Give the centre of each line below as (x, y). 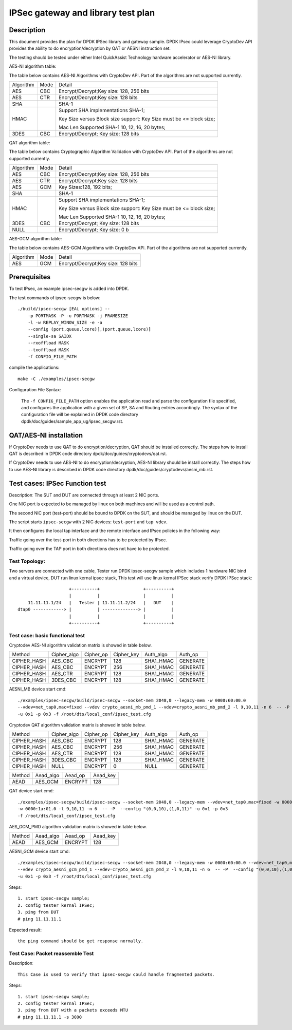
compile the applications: (34, 367)
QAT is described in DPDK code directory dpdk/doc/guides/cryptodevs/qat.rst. (88, 454)
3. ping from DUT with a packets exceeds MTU (73, 1010)
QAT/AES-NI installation (46, 435)
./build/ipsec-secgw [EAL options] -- (64, 309)
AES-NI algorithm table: (33, 66)
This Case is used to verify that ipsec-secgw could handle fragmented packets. (117, 974)
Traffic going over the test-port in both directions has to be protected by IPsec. (88, 540)
